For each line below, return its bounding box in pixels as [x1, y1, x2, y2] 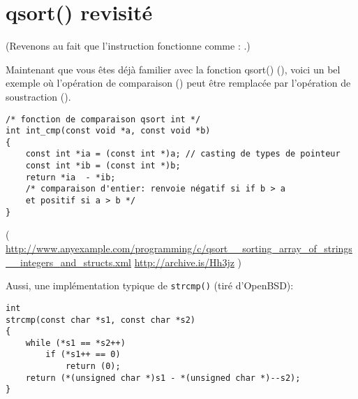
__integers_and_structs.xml [6, 254, 131, 269]
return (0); [65, 361, 121, 372]
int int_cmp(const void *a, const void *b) [6, 126, 211, 136]
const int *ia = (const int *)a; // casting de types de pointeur [25, 149, 341, 159]
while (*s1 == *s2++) [25, 338, 126, 348]
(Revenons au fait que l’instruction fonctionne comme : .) [6, 38, 251, 53]
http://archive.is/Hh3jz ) [134, 254, 242, 269]
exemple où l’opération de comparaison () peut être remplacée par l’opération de [6, 75, 351, 90]
